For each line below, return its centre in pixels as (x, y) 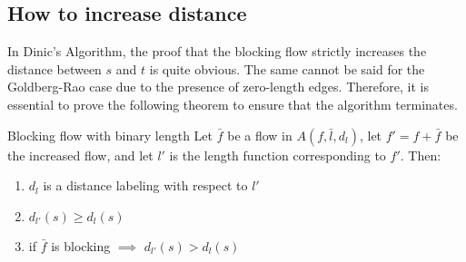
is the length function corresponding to (278, 155)
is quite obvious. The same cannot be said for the (287, 68)
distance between (55, 68)
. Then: (421, 155)
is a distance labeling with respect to (145, 185)
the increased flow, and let (80, 155)
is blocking (81, 245)
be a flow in (260, 135)
